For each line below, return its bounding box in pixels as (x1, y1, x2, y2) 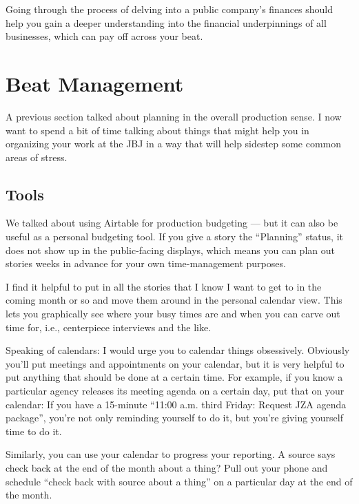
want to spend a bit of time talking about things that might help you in (6, 123, 309, 137)
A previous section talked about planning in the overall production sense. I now (6, 109, 342, 123)
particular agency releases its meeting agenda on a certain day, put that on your (6, 384, 345, 398)
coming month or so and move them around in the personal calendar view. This (6, 293, 342, 307)
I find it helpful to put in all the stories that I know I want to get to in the (6, 279, 322, 293)
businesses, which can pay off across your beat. (6, 29, 203, 43)
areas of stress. (6, 149, 68, 164)
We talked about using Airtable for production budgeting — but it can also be (6, 216, 338, 230)
